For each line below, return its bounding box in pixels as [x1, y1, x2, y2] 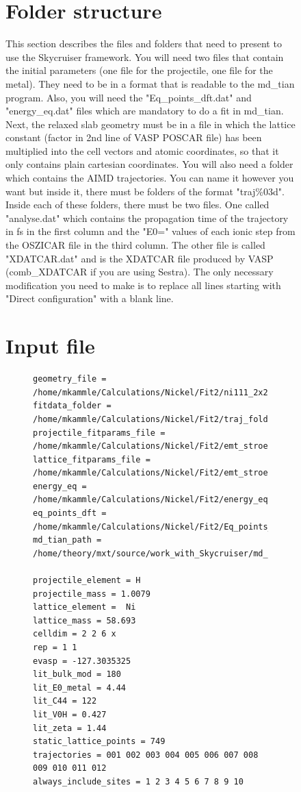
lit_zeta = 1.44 [33, 723, 107, 733]
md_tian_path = [33, 535, 102, 545]
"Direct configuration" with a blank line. [5, 291, 174, 306]
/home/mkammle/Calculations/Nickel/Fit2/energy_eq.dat [33, 495, 288, 505]
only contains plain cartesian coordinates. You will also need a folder [5, 157, 293, 171]
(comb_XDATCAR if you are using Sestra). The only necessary [5, 264, 274, 279]
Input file [5, 332, 95, 360]
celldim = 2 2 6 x [33, 629, 116, 639]
